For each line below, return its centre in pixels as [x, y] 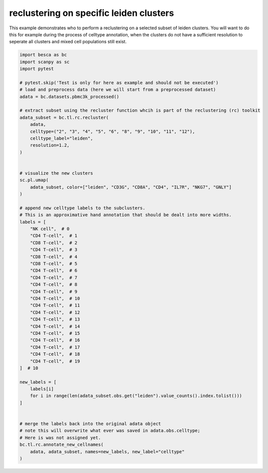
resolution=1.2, [50, 145]
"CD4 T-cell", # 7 [54, 278]
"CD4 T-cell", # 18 [55, 354]
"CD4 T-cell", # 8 [54, 284]
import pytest [37, 69]
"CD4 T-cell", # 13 [55, 319]
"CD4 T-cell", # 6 [54, 271]
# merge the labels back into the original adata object [90, 424]
